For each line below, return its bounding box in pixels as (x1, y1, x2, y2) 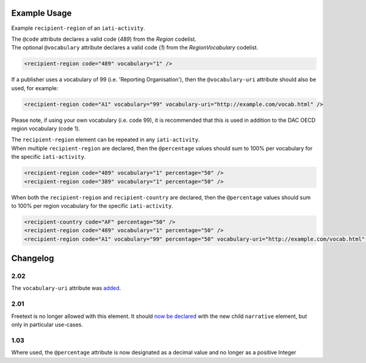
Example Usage (11, 8, 72, 18)
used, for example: (11, 84, 59, 91)
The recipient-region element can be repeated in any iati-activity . (11, 136, 201, 143)
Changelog (11, 253, 54, 264)
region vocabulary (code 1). (11, 125, 81, 132)
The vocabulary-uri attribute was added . (11, 284, 121, 292)
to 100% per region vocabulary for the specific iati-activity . (11, 202, 173, 210)
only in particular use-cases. (11, 320, 84, 328)
